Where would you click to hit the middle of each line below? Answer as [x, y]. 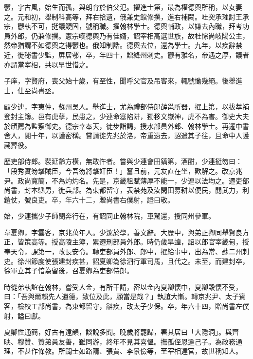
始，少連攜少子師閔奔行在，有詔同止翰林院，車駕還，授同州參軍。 [109, 216]
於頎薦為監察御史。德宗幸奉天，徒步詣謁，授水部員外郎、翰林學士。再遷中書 [126, 126]
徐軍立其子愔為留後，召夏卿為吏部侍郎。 [69, 270]
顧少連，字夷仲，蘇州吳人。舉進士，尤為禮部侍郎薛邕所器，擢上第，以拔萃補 [126, 107]
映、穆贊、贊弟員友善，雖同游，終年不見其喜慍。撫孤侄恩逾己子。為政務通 [123, 341]
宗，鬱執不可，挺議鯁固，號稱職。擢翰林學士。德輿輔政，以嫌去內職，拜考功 [126, 26]
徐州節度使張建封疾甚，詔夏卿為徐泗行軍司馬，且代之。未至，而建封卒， [133, 261]
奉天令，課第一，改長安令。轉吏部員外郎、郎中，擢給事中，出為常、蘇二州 [123, 251]
